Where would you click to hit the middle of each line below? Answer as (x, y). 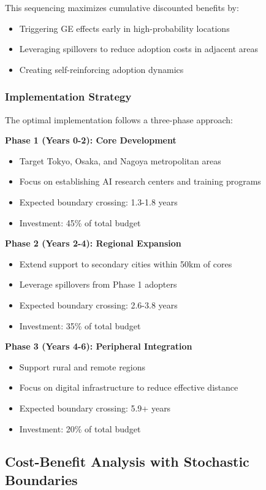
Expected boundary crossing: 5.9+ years (95, 408)
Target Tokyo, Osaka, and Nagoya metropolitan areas (120, 160)
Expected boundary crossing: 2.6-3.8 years (98, 304)
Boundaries (41, 479)
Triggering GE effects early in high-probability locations (124, 28)
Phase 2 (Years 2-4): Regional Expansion (93, 243)
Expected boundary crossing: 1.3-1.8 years (98, 201)
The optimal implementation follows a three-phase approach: (119, 119)
